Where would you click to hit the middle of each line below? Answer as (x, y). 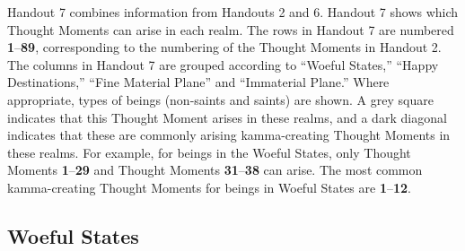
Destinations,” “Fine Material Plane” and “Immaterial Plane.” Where (198, 82)
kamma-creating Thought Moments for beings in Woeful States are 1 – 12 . (209, 187)
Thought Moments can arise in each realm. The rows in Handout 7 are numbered (231, 29)
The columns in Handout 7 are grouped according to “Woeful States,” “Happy (223, 64)
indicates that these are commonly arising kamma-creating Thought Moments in (229, 135)
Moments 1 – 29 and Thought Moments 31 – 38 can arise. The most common (215, 170)
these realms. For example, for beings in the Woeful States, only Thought (209, 152)
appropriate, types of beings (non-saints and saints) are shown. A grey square (220, 99)
